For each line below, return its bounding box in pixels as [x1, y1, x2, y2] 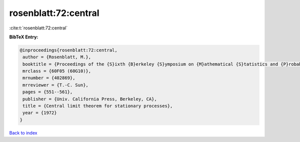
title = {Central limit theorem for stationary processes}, [22, 103, 173, 109]
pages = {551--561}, [22, 89, 73, 95]
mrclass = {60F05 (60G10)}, [22, 68, 91, 74]
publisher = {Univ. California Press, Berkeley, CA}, [22, 96, 157, 102]
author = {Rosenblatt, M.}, [22, 54, 91, 60]
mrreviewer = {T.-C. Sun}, [22, 82, 88, 88]
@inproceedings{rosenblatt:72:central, [19, 47, 117, 53]
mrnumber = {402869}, [22, 75, 75, 81]
